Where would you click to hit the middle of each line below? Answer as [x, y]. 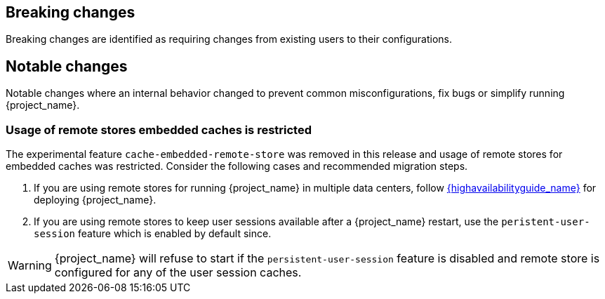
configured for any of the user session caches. [178, 273]
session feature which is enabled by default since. [153, 234]
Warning [30, 266]
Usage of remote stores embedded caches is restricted [159, 129]
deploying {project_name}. [95, 200]
